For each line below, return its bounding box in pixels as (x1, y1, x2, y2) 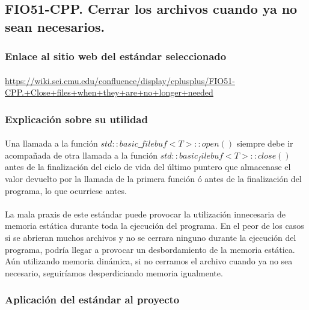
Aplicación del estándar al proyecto (5, 292, 180, 307)
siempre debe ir (236, 137, 293, 150)
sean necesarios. (5, 17, 105, 35)
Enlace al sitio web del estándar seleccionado (5, 49, 227, 64)
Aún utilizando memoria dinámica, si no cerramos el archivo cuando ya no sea (5, 255, 293, 267)
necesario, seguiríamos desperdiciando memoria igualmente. (5, 266, 223, 279)
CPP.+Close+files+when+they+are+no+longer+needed (5, 86, 213, 99)
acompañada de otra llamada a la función (5, 148, 158, 161)
